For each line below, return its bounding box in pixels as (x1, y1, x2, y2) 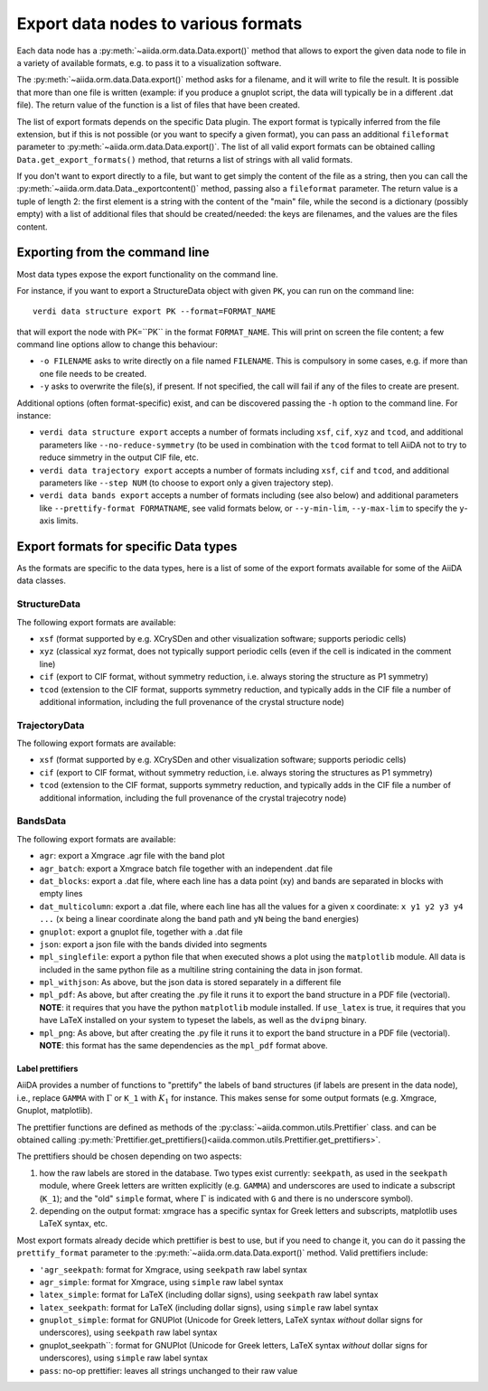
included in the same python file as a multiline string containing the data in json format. (39, 963, 363, 975)
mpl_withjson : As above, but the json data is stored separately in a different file (39, 977, 342, 988)
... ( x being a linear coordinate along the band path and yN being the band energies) (39, 914, 360, 925)
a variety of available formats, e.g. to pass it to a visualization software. (16, 57, 282, 68)
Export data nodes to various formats (16, 14, 303, 33)
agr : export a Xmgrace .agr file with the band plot (39, 851, 225, 861)
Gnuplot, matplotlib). (16, 1105, 93, 1116)
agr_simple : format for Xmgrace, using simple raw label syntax (39, 1276, 284, 1287)
